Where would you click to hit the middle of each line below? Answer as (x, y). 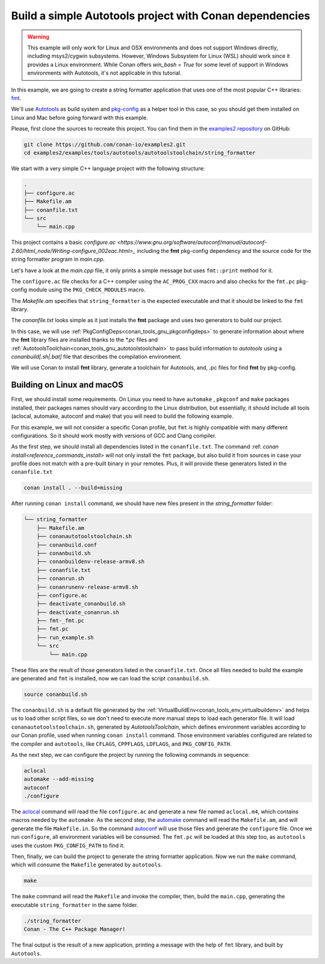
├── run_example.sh (65, 637)
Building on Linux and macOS (67, 385)
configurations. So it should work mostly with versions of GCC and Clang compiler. (114, 435)
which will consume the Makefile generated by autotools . (87, 865)
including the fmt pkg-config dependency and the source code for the (224, 250)
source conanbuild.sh (56, 695)
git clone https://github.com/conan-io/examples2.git (105, 145)
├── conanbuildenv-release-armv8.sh (90, 562)
